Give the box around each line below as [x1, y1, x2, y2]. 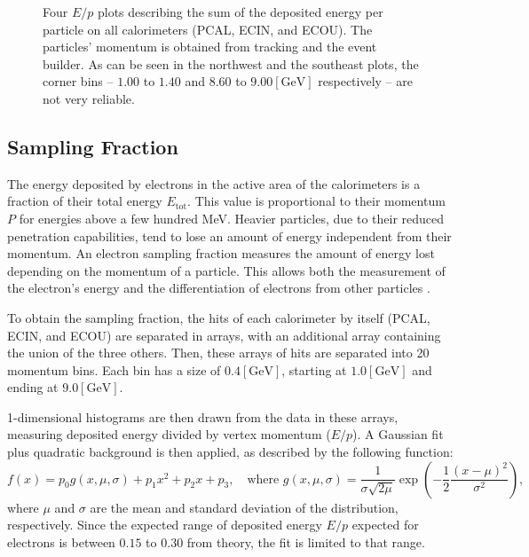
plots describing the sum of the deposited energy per [97, 3, 383, 20]
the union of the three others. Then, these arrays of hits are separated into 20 [7, 343, 430, 362]
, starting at [281, 360, 347, 379]
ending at [7, 378, 59, 396]
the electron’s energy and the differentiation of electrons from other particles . [7, 278, 430, 297]
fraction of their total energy [7, 192, 162, 210]
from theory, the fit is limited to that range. [186, 532, 425, 551]
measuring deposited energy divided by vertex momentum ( [7, 425, 331, 443]
